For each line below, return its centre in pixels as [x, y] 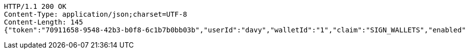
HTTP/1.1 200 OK [35, 6]
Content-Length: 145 [44, 22]
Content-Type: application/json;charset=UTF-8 [96, 14]
